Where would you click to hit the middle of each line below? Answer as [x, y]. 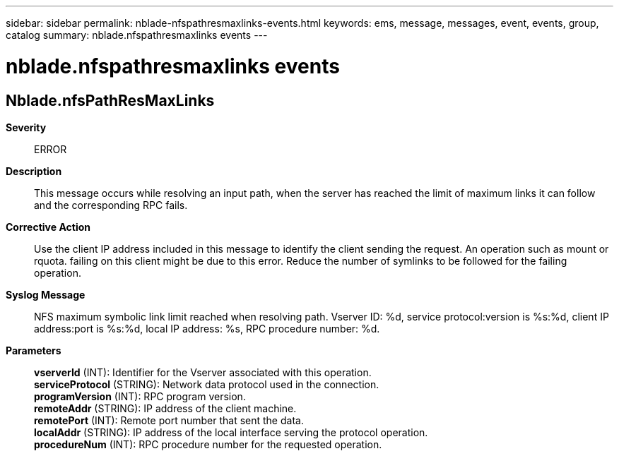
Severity [26, 127]
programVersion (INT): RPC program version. [140, 396]
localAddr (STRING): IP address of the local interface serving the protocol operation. [231, 432]
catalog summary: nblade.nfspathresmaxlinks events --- [137, 35]
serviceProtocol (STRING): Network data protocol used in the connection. [207, 384]
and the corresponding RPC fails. [111, 205]
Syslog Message [46, 294]
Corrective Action [48, 227]
